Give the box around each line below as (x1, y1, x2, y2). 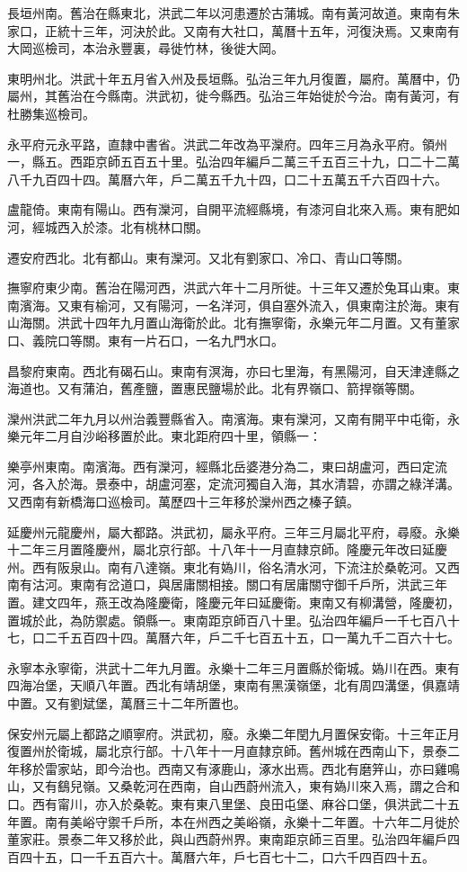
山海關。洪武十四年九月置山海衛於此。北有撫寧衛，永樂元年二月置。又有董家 (7, 313, 460, 332)
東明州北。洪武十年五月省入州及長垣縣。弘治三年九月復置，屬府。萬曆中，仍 (7, 68, 460, 87)
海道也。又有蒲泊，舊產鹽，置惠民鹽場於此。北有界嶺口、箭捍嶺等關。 (7, 379, 422, 398)
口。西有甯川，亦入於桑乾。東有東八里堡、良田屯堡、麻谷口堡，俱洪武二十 (7, 794, 447, 813)
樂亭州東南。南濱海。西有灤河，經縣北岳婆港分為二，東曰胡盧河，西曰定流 (7, 456, 447, 475)
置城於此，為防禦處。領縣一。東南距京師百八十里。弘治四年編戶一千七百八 (7, 610, 447, 629)
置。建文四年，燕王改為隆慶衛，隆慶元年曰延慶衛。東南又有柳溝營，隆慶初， (7, 593, 460, 612)
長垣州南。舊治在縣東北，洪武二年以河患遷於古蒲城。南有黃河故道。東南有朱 (7, 4, 460, 22)
